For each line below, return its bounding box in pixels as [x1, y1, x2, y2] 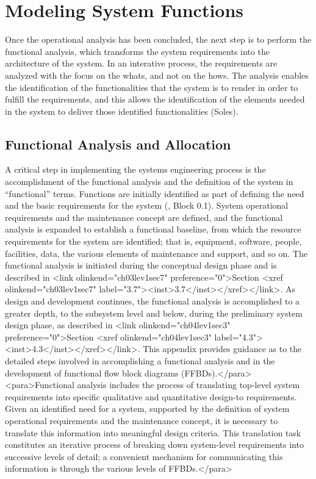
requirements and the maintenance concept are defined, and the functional [5, 211, 283, 223]
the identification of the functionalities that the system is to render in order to [5, 81, 298, 93]
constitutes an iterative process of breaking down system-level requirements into [5, 438, 304, 451]
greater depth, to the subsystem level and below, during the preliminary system [5, 306, 303, 319]
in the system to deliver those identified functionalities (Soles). [5, 104, 239, 117]
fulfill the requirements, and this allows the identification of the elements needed [5, 93, 305, 106]
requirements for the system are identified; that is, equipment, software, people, [5, 235, 302, 248]
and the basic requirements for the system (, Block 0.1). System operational [5, 199, 289, 212]
